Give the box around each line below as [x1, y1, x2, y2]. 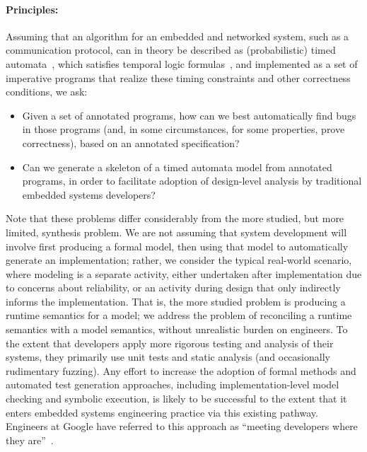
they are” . [6, 432, 54, 447]
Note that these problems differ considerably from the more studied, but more [6, 211, 344, 226]
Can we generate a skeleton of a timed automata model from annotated [22, 159, 332, 174]
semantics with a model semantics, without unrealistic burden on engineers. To [6, 322, 348, 337]
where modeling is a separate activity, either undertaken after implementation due [6, 266, 362, 281]
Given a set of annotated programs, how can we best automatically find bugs [22, 108, 356, 122]
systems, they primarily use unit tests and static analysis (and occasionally [6, 349, 330, 364]
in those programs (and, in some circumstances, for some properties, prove [22, 122, 345, 137]
